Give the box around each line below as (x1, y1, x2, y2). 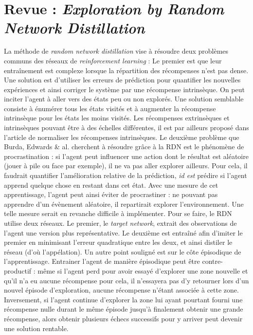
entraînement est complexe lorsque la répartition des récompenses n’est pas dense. (4, 65, 249, 75)
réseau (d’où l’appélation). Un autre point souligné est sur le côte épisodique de (4, 246, 241, 256)
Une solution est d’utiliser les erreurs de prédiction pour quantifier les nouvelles (4, 75, 241, 85)
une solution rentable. (4, 323, 69, 333)
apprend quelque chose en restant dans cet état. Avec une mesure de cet (4, 179, 218, 190)
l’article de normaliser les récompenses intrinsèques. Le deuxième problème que (4, 132, 239, 142)
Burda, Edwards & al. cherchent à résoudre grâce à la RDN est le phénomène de (4, 141, 244, 152)
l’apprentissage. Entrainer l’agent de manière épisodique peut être (4, 256, 200, 266)
